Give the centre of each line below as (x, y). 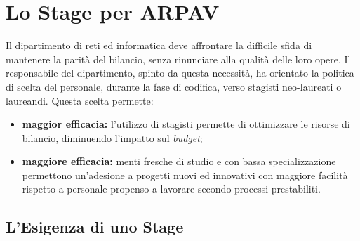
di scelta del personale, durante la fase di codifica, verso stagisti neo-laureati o (174, 86)
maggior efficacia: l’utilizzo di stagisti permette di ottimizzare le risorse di (186, 124)
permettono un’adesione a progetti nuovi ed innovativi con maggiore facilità (185, 175)
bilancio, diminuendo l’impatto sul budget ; (112, 137)
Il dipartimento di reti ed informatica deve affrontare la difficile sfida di (159, 45)
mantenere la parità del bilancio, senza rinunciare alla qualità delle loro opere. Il (178, 59)
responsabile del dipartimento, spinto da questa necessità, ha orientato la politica (180, 73)
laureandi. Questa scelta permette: (80, 100)
